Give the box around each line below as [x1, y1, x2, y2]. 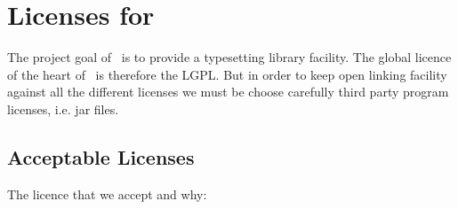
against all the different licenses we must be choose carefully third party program [7, 82, 449, 101]
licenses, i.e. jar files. [7, 99, 119, 118]
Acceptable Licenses [7, 143, 195, 170]
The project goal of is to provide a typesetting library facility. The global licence [7, 48, 452, 66]
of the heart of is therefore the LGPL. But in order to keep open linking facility [7, 65, 447, 83]
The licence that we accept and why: [7, 184, 207, 203]
